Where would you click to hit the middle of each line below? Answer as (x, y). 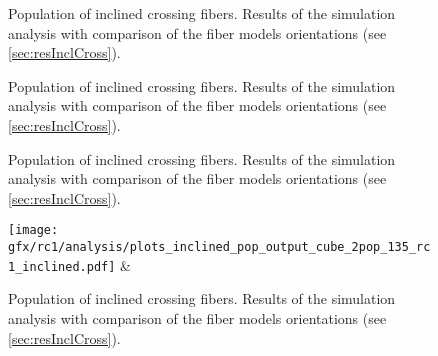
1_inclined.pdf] (62, 266)
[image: (33, 230)
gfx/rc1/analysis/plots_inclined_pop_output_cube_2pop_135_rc (219, 247)
